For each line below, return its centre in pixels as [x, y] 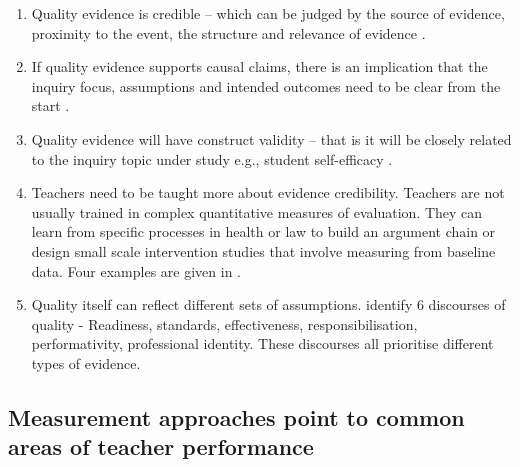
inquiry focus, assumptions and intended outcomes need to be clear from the [266, 85]
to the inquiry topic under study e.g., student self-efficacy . [212, 158]
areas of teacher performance [161, 446]
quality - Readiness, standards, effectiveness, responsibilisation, [224, 323]
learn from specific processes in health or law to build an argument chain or [263, 231]
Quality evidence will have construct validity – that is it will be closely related [271, 138]
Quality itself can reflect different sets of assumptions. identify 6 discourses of [268, 304]
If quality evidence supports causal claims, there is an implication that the [259, 66]
